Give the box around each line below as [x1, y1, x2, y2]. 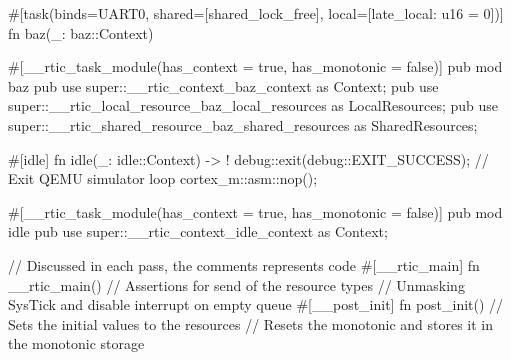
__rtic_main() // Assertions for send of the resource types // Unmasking [8, 274, 465, 295]
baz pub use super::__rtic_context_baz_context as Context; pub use [8, 75, 439, 96]
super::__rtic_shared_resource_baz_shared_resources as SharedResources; [8, 114, 478, 135]
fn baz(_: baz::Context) [8, 22, 154, 43]
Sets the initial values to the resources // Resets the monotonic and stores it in [8, 313, 494, 334]
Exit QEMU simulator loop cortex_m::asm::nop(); [8, 168, 318, 189]
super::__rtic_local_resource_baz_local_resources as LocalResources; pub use [8, 95, 499, 116]
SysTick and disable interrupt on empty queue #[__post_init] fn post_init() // [8, 294, 504, 315]
